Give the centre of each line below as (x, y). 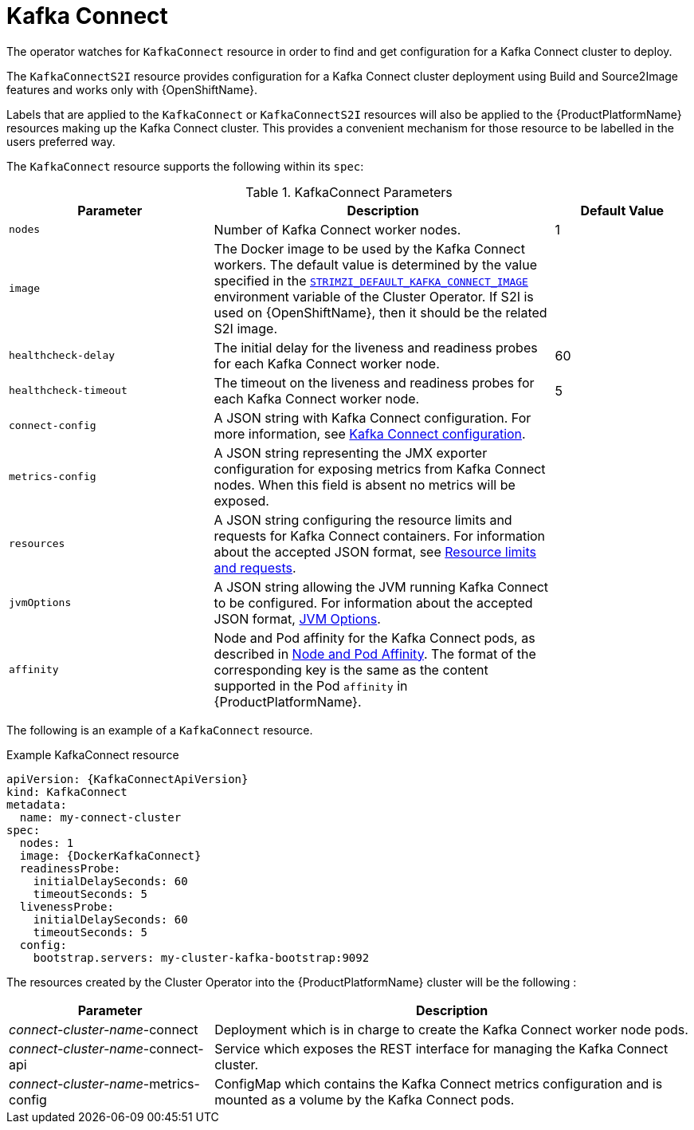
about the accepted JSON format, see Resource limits (375, 551)
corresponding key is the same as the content (351, 669)
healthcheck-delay (62, 356)
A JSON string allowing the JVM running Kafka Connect (381, 587)
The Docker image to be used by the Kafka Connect (369, 248)
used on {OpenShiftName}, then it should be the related (380, 312)
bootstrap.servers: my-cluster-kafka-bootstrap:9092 (201, 957)
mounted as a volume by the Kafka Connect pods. (365, 1099)
